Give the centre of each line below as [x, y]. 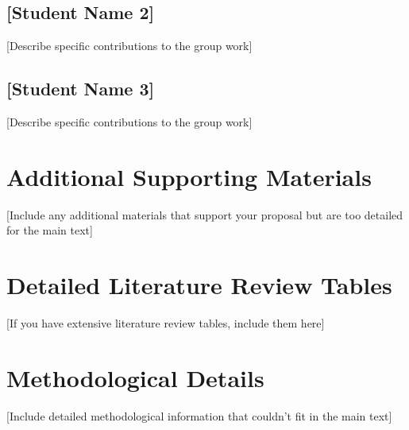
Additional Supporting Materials [189, 176]
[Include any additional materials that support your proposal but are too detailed [205, 214]
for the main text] [50, 230]
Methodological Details [135, 377]
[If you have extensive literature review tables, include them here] [166, 323]
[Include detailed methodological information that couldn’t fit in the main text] [199, 415]
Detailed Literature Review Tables [199, 285]
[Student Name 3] [81, 89]
